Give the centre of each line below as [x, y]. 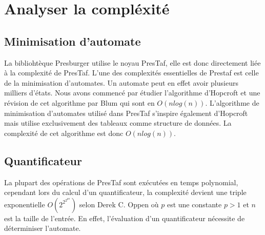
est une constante [194, 204]
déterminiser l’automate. [43, 228]
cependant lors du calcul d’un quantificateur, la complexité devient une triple [125, 192]
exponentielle [25, 204]
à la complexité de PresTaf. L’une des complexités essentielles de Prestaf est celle [131, 73]
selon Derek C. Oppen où [119, 204]
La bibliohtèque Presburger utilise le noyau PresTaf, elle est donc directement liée [132, 62]
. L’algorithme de [232, 102]
